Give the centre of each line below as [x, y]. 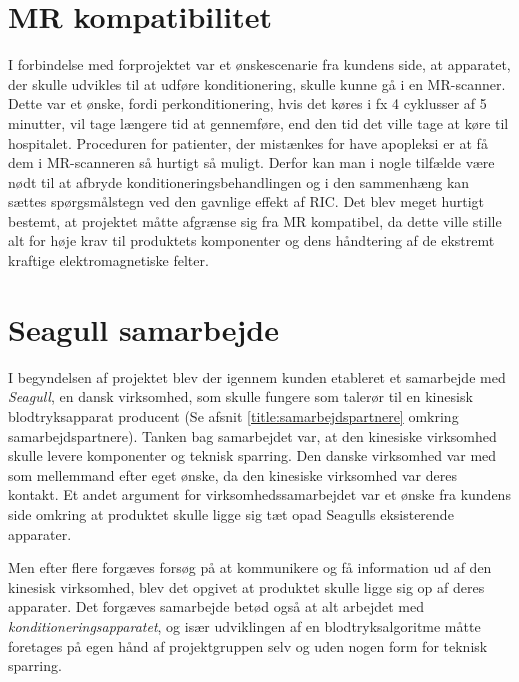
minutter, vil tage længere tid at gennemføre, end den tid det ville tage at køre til [258, 122]
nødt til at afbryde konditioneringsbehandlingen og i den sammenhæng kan [239, 181]
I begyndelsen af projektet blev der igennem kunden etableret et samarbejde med [257, 376]
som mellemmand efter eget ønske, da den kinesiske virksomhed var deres [232, 474]
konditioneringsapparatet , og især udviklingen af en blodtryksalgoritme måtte [244, 625]
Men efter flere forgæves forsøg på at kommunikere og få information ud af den [250, 567]
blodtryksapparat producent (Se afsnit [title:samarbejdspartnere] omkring [233, 415]
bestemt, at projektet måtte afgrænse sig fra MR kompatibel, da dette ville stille [255, 220]
